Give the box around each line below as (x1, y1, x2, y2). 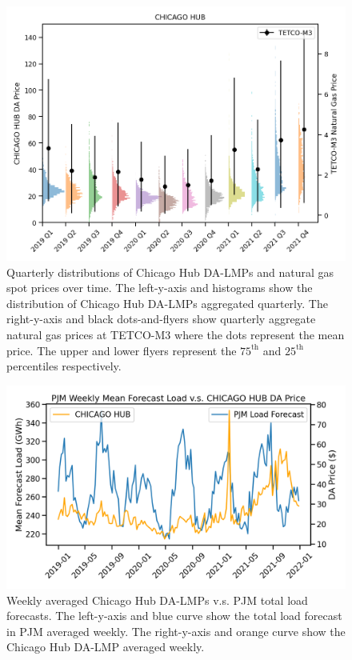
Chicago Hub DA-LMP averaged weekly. (6, 638, 205, 655)
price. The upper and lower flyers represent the (6, 342, 237, 358)
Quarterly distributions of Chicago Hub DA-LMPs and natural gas (6, 263, 334, 280)
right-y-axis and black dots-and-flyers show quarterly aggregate (6, 310, 316, 327)
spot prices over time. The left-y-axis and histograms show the (6, 279, 313, 296)
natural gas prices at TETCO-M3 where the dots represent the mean (6, 326, 345, 343)
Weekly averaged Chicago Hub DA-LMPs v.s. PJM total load (6, 591, 308, 608)
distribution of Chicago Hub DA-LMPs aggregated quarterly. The (6, 294, 328, 311)
